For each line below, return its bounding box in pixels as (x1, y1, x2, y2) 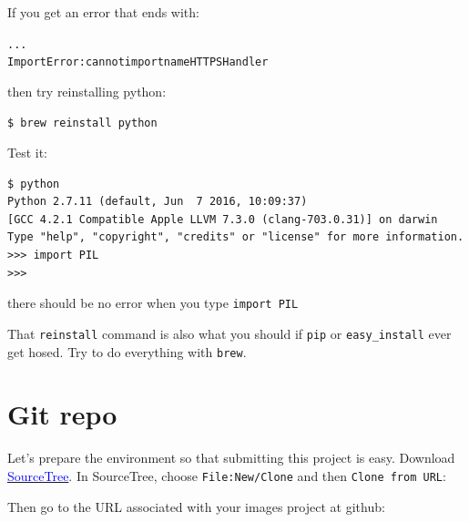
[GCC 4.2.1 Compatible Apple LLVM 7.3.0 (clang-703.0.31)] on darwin (7, 212, 438, 226)
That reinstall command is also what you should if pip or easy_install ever (7, 323, 452, 343)
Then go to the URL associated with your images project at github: (7, 496, 385, 516)
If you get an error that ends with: (7, 3, 199, 21)
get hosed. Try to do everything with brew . (7, 342, 247, 361)
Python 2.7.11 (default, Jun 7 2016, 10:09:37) (7, 195, 308, 209)
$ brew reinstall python (7, 116, 158, 129)
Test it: (7, 143, 48, 162)
